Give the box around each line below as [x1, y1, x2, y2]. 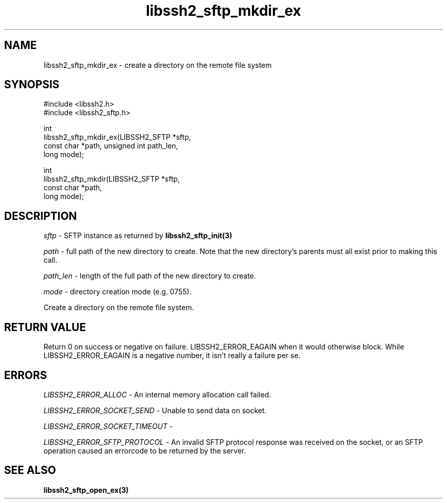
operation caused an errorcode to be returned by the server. [43, 446, 246, 455]
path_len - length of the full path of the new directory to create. [43, 271, 256, 281]
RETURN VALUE [4, 320, 86, 334]
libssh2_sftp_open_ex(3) [43, 485, 129, 494]
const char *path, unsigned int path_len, [43, 141, 178, 150]
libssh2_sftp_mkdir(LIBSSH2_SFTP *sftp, [43, 174, 180, 184]
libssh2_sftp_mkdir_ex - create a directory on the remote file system [43, 60, 272, 69]
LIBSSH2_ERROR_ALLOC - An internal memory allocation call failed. [43, 390, 271, 399]
